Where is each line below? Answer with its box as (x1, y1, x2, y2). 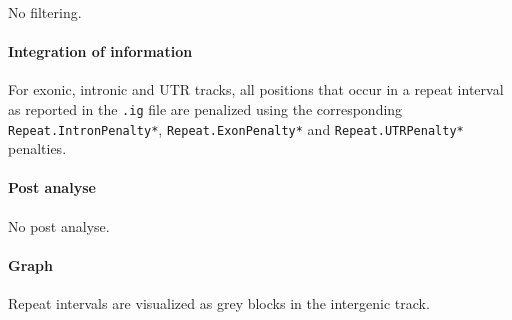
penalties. (8, 138, 67, 159)
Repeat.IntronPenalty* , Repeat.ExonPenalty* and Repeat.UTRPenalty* (8, 118, 464, 139)
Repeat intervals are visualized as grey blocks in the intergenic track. (8, 293, 430, 314)
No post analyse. (8, 215, 110, 236)
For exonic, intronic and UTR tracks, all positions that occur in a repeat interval (8, 79, 504, 100)
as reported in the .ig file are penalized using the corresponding (8, 98, 403, 119)
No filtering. (8, 2, 82, 22)
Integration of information (8, 41, 193, 62)
